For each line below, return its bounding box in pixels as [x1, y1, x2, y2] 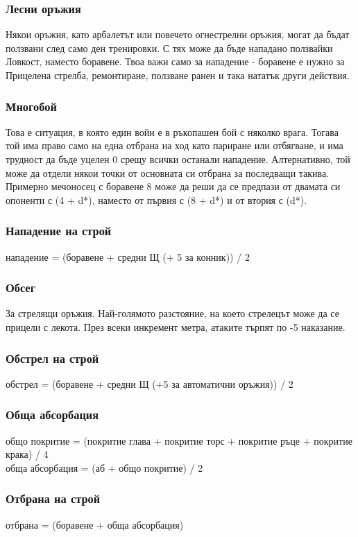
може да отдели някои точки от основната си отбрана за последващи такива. [6, 165, 330, 180]
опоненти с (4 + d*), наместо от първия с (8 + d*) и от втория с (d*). [6, 192, 307, 207]
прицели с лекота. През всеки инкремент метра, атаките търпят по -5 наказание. [6, 320, 346, 334]
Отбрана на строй [6, 490, 101, 507]
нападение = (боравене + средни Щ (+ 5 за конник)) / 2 [6, 249, 250, 264]
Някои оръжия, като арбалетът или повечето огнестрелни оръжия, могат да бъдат [6, 27, 350, 42]
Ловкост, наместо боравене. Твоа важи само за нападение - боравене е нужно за [6, 54, 345, 69]
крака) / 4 [6, 447, 49, 461]
